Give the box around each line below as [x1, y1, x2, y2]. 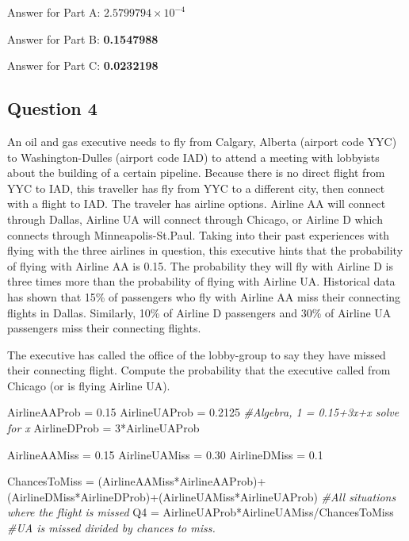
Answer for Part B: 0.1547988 [7, 30, 159, 47]
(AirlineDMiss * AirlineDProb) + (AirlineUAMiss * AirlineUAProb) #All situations [7, 488, 396, 505]
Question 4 [7, 96, 97, 121]
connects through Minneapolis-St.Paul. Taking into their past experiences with [7, 226, 390, 243]
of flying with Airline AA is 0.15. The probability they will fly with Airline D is [7, 257, 394, 274]
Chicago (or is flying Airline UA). [7, 377, 170, 393]
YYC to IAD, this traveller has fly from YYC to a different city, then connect [7, 179, 385, 196]
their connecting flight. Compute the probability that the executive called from [7, 362, 391, 378]
